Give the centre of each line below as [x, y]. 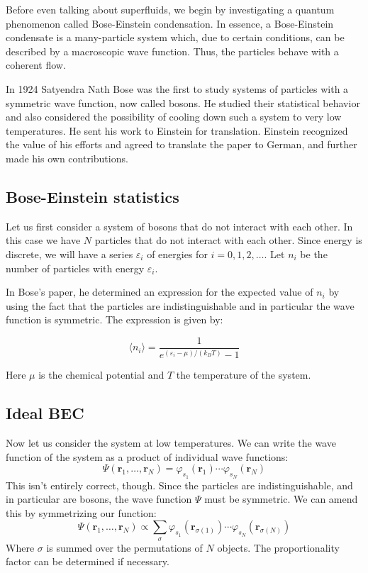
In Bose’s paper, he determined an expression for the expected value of [160, 292]
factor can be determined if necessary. [88, 561]
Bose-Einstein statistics [93, 196]
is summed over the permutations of [124, 547]
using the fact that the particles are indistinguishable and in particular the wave [180, 305]
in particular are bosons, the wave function [99, 499]
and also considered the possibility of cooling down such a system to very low [174, 117]
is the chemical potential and [101, 375]
